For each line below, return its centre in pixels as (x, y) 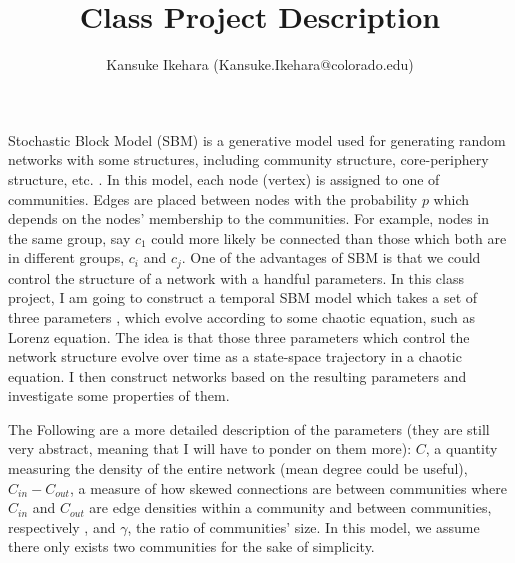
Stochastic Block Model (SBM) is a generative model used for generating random (257, 139)
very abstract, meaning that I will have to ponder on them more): (210, 448)
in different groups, (66, 257)
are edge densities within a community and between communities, (290, 507)
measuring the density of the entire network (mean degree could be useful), (238, 468)
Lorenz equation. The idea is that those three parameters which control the (239, 336)
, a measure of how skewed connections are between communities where (288, 487)
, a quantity (461, 448)
